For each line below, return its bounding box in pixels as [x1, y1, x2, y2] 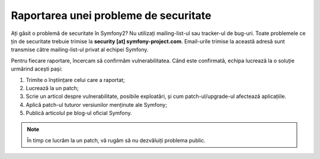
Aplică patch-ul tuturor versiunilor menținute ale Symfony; [25, 101, 167, 108]
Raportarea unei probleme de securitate [11, 9, 212, 22]
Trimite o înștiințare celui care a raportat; [25, 76, 125, 83]
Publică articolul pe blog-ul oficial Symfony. [25, 110, 133, 117]
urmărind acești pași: [11, 65, 63, 72]
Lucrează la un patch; [25, 84, 79, 91]
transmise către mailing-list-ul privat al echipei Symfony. [11, 46, 149, 53]
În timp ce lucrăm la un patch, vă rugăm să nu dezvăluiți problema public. [27, 136, 206, 144]
